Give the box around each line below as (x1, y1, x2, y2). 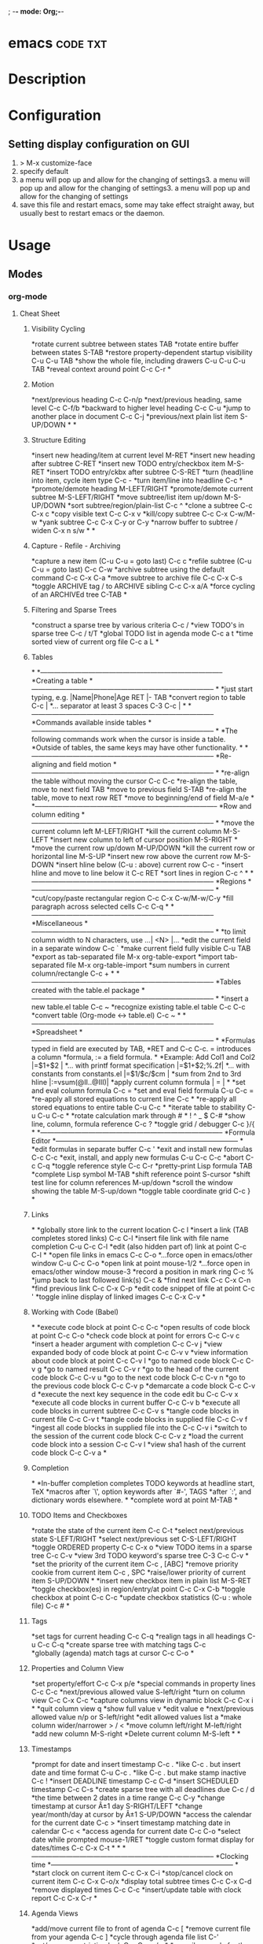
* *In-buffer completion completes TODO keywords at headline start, (31, 1479, 255, 1488)
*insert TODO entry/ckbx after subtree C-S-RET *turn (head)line (46, 468, 254, 477)
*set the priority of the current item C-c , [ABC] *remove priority (31, 1559, 239, 1569)
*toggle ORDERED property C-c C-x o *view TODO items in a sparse (31, 1542, 253, 1552)
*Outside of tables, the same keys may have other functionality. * (31, 743, 243, 753)
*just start (221, 684, 254, 694)
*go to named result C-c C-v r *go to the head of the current (42, 1365, 239, 1374)
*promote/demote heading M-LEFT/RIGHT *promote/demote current (31, 484, 254, 494)
